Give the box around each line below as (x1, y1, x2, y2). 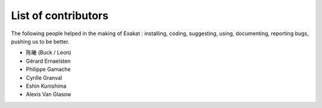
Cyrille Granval (26, 74, 63, 81)
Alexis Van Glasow (26, 91, 72, 98)
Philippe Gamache (26, 66, 71, 73)
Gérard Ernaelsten (26, 57, 71, 64)
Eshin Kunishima (26, 82, 67, 90)
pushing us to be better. (11, 38, 70, 45)
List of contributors (11, 9, 109, 22)
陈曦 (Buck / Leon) (26, 49, 72, 56)
